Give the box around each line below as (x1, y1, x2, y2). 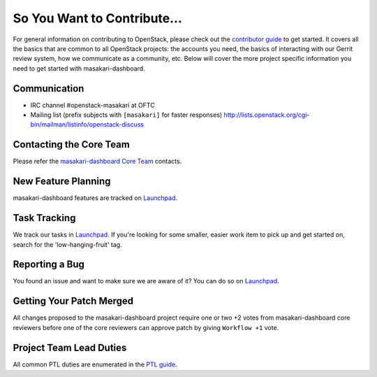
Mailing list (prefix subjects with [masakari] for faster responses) (30, 111, 223, 119)
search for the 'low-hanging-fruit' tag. (13, 240, 122, 248)
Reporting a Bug (13, 259, 85, 271)
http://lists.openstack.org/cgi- (223, 111, 310, 119)
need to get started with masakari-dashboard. (13, 64, 146, 73)
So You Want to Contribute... (13, 10, 183, 26)
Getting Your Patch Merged (13, 295, 134, 307)
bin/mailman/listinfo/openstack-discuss (30, 120, 145, 129)
